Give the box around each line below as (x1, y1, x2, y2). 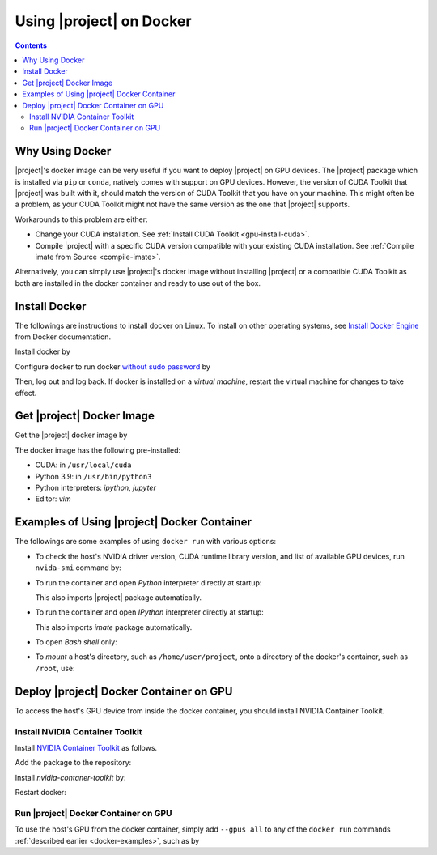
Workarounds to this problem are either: (15, 215, 148, 224)
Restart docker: (15, 788, 66, 798)
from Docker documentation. (15, 332, 112, 342)
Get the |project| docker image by (15, 430, 128, 440)
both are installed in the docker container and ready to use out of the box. (15, 278, 261, 287)
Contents (15, 40, 48, 50)
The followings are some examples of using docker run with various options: (15, 537, 277, 547)
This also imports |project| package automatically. (35, 592, 202, 602)
